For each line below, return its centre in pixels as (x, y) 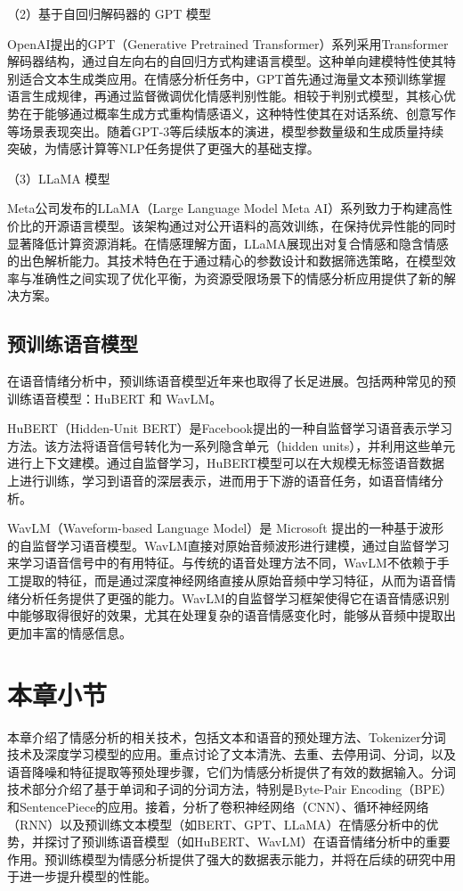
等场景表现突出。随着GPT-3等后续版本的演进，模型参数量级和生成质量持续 (226, 131)
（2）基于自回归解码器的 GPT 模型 (109, 13)
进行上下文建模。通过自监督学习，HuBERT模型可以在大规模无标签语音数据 (226, 463)
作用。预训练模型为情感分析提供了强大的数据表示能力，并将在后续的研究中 (225, 858)
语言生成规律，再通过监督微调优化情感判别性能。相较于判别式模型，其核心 (225, 96)
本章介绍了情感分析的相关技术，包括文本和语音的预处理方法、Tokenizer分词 (227, 736)
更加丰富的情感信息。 (69, 632)
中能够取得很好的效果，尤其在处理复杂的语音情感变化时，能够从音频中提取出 (231, 615)
